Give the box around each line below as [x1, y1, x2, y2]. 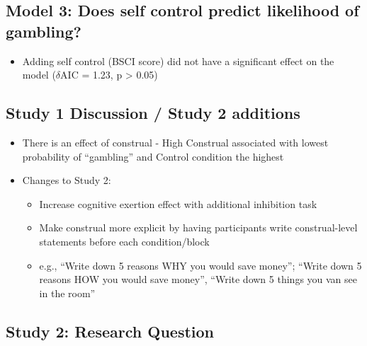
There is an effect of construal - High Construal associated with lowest [22, 134, 329, 149]
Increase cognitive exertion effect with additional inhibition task [39, 196, 317, 211]
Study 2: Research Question [6, 320, 214, 342]
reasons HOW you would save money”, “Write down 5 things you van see [39, 272, 358, 287]
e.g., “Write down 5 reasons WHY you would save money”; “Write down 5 [39, 258, 362, 272]
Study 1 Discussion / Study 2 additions [6, 102, 300, 124]
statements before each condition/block [39, 233, 210, 248]
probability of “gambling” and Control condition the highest [22, 149, 284, 163]
